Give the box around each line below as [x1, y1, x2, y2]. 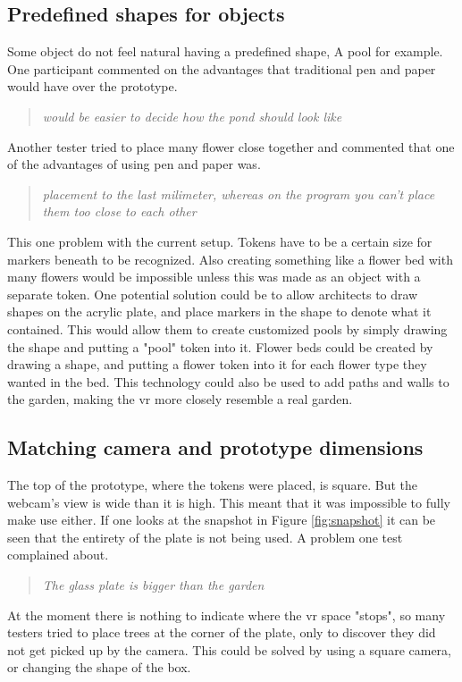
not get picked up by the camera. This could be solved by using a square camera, [7, 640, 451, 659]
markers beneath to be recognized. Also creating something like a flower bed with [7, 249, 453, 268]
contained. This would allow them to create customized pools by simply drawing [7, 319, 448, 338]
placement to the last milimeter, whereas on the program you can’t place [42, 184, 435, 203]
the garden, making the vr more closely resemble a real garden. [7, 390, 353, 408]
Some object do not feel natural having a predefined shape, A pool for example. [7, 42, 443, 61]
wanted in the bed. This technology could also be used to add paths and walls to [7, 372, 449, 391]
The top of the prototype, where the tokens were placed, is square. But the [7, 476, 418, 494]
